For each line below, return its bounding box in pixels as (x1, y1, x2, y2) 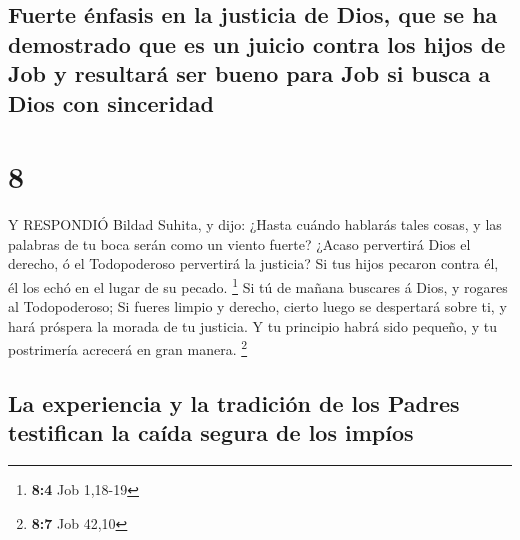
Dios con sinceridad (8, 87, 214, 118)
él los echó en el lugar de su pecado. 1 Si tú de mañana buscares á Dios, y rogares (8, 273, 508, 297)
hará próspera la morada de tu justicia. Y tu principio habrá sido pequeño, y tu (8, 315, 497, 336)
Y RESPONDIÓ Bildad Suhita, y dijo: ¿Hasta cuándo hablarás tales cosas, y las (8, 214, 502, 235)
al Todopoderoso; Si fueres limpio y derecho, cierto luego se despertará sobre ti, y (8, 296, 507, 317)
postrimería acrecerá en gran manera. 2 (8, 336, 248, 359)
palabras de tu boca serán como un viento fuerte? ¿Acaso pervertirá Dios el (8, 233, 471, 254)
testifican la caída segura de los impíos (8, 417, 414, 448)
